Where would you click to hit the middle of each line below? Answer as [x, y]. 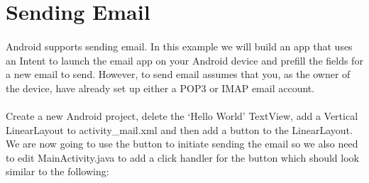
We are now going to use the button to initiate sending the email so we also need [182, 144]
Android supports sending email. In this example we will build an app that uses [179, 46]
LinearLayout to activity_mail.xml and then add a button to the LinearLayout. [179, 129]
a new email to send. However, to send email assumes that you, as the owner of [178, 74]
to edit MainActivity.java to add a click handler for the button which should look [182, 157]
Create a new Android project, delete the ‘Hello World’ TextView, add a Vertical [182, 115]
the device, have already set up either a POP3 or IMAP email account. [160, 88]
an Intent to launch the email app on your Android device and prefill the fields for [184, 60]
